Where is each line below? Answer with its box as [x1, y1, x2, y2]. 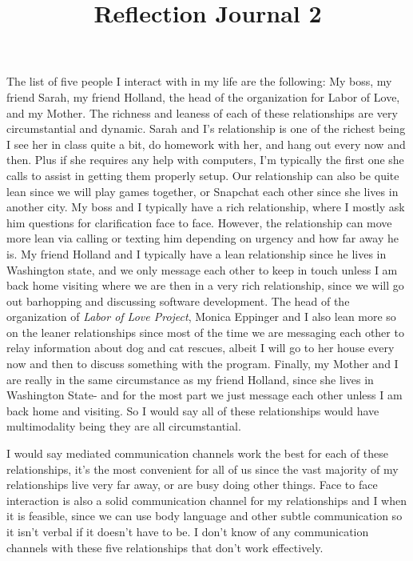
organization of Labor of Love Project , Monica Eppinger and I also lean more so [6, 308, 396, 325]
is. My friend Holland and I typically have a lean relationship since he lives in [6, 245, 387, 262]
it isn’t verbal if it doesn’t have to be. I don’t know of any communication [6, 523, 369, 539]
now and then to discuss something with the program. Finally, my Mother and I [6, 355, 399, 372]
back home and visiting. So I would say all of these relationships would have [6, 402, 379, 419]
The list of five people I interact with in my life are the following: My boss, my [6, 73, 392, 90]
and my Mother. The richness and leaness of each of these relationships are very [6, 104, 398, 121]
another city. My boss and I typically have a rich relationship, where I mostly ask [6, 198, 405, 215]
